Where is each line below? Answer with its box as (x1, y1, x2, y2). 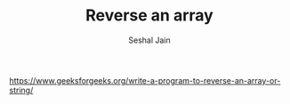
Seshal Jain (128, 35, 171, 45)
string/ (9, 84, 34, 95)
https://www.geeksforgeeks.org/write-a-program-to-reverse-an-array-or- (9, 75, 281, 85)
